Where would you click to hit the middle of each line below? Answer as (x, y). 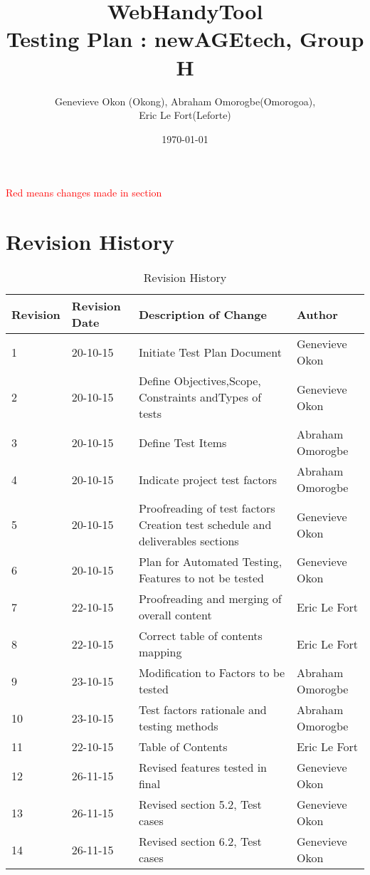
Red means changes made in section (84, 193)
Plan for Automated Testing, (210, 561)
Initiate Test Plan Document (210, 352)
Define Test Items (183, 442)
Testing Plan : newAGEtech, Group (185, 39)
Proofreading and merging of (210, 598)
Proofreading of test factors (207, 508)
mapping (160, 652)
